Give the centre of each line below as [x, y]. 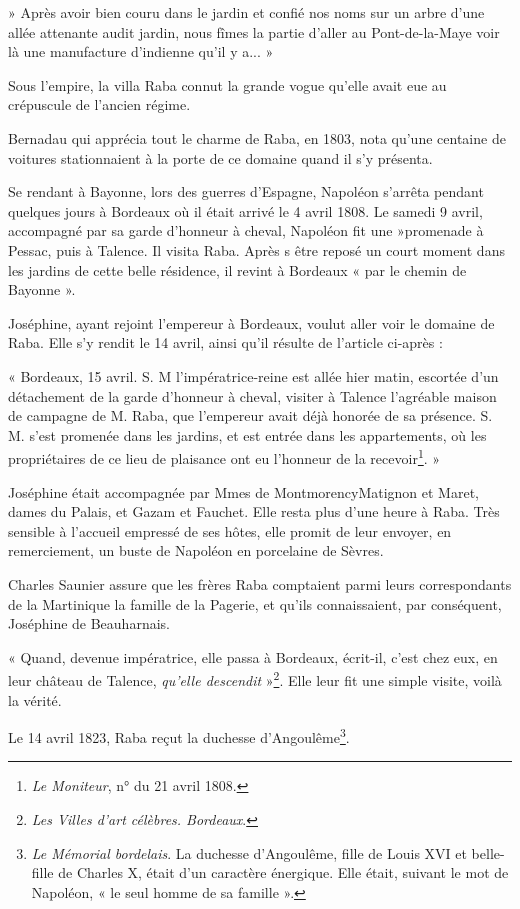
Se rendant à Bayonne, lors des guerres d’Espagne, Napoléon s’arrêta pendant [246, 191]
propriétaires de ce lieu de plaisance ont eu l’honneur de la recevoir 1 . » [224, 456]
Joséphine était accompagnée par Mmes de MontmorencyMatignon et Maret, [244, 491]
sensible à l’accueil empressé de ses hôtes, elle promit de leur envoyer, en [230, 530]
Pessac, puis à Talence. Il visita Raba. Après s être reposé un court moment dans [256, 249]
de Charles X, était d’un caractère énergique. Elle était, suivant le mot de [283, 872]
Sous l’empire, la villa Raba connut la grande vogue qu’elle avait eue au [227, 84]
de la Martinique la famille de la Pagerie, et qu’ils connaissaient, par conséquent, [255, 603]
